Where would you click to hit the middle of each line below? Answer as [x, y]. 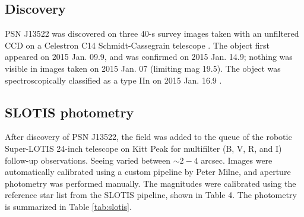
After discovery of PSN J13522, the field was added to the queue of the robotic [148, 137]
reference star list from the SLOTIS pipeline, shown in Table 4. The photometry [151, 195]
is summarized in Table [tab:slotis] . [68, 206]
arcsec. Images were [237, 160]
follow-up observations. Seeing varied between [88, 160]
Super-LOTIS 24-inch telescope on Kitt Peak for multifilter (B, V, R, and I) [143, 148]
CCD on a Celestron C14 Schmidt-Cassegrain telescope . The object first [137, 45]
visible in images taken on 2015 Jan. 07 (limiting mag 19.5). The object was [143, 68]
